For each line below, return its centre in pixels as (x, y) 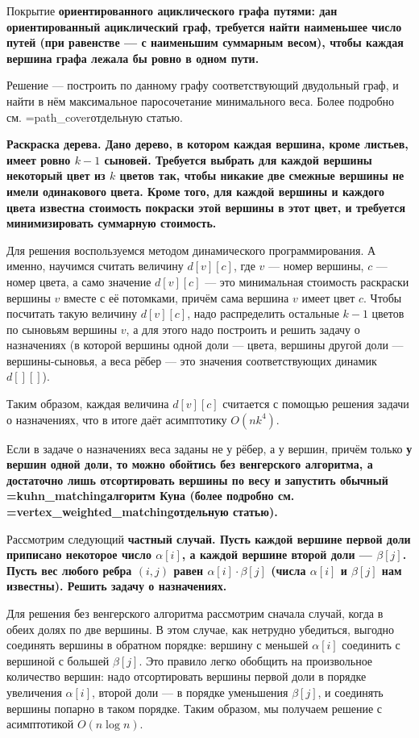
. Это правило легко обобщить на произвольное (256, 660)
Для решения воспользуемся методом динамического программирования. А (191, 250)
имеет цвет (328, 297)
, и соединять (351, 692)
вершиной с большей (58, 660)
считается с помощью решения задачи (316, 404)
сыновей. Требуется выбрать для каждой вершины (238, 159)
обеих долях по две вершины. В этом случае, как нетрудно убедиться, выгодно (201, 629)
